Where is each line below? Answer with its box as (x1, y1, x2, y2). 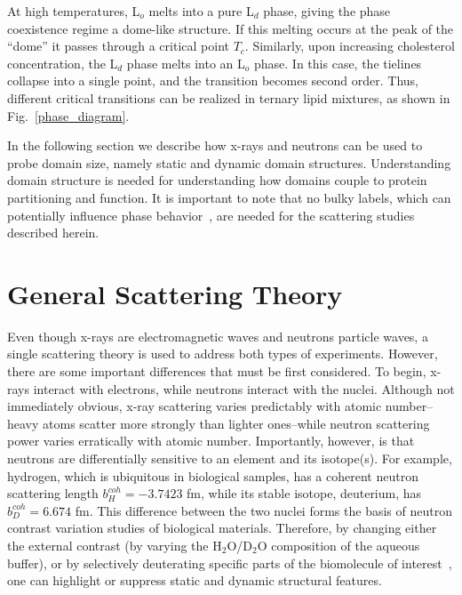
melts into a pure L (148, 2, 254, 20)
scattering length (7, 484, 99, 503)
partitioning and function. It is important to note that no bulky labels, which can (7, 188, 451, 206)
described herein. (7, 223, 100, 242)
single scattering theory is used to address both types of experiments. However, (7, 344, 438, 363)
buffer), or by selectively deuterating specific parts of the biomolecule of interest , (7, 553, 452, 572)
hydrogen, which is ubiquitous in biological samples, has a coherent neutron (7, 466, 418, 485)
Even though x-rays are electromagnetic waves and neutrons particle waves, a (7, 326, 428, 345)
